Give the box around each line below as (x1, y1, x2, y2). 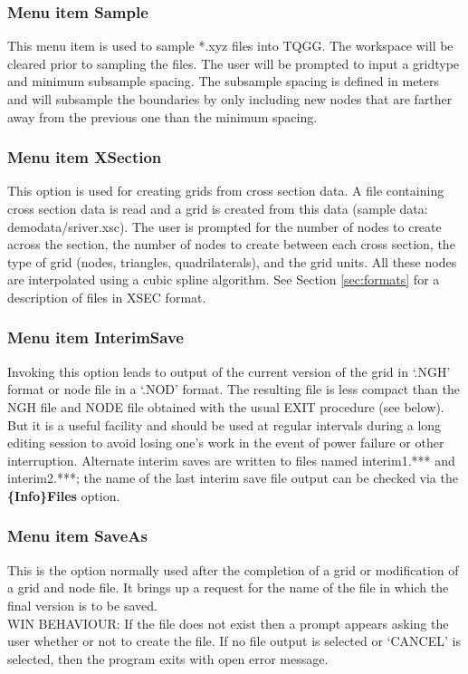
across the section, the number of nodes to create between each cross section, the (7, 235, 455, 254)
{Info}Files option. (7, 486, 120, 505)
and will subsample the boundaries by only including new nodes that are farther (7, 90, 453, 108)
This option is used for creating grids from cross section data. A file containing (7, 181, 444, 200)
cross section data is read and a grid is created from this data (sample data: (7, 199, 428, 217)
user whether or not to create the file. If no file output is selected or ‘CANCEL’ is (7, 631, 461, 650)
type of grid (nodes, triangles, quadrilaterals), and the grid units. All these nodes (7, 252, 457, 271)
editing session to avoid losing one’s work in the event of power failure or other (7, 433, 444, 452)
